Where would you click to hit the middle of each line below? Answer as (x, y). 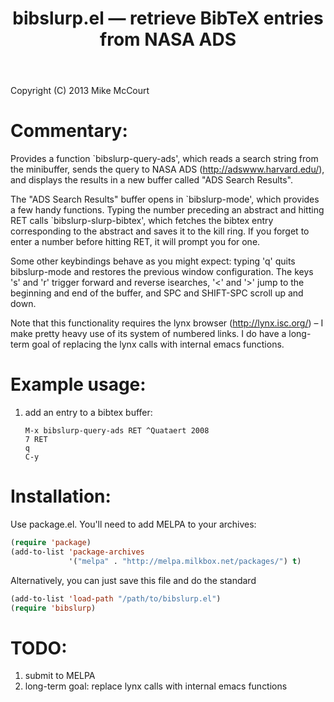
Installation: (61, 496)
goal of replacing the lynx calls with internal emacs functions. (158, 344)
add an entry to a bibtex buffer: (88, 413)
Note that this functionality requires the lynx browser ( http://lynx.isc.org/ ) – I (167, 323)
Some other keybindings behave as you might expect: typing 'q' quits (153, 261)
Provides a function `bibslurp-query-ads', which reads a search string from (164, 159)
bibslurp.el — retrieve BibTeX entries (168, 18)
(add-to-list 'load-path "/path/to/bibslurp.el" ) (116, 598)
